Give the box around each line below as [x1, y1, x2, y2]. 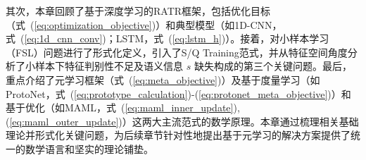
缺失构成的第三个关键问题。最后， [194, 59, 352, 73]
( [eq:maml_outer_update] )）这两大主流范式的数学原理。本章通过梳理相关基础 [6, 113, 359, 128]
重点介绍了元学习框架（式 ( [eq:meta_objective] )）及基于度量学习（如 [6, 72, 320, 87]
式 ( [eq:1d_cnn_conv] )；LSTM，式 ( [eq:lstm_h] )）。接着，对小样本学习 [6, 31, 329, 46]
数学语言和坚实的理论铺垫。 [25, 141, 153, 156]
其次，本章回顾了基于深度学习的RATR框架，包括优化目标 [6, 4, 271, 18]
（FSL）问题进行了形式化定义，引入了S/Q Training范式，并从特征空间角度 [6, 44, 348, 59]
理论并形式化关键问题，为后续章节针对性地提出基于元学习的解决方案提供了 [6, 128, 351, 142]
